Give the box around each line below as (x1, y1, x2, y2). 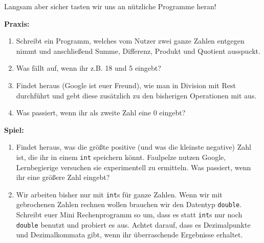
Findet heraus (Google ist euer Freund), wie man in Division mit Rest (16, 79, 236, 90)
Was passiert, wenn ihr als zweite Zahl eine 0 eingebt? (16, 107, 186, 118)
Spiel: (4, 124, 24, 135)
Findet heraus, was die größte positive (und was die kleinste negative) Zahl (16, 141, 251, 152)
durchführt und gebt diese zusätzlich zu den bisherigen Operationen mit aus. (16, 90, 257, 100)
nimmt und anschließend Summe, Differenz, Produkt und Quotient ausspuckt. (16, 45, 260, 56)
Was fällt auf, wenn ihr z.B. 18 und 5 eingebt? (16, 63, 161, 73)
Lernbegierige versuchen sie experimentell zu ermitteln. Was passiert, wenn (16, 161, 251, 172)
